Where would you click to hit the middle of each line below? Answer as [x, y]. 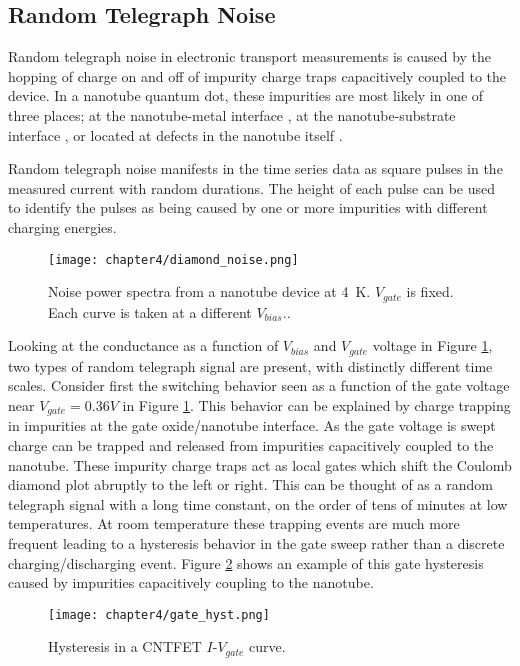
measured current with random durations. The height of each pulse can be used [252, 187]
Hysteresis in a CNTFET [125, 646]
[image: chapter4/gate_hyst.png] [159, 614]
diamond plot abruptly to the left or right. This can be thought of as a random [250, 484]
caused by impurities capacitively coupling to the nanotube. [191, 582]
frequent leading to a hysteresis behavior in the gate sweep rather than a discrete [256, 542]
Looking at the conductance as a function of [143, 345]
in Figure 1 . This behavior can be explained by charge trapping [316, 404]
